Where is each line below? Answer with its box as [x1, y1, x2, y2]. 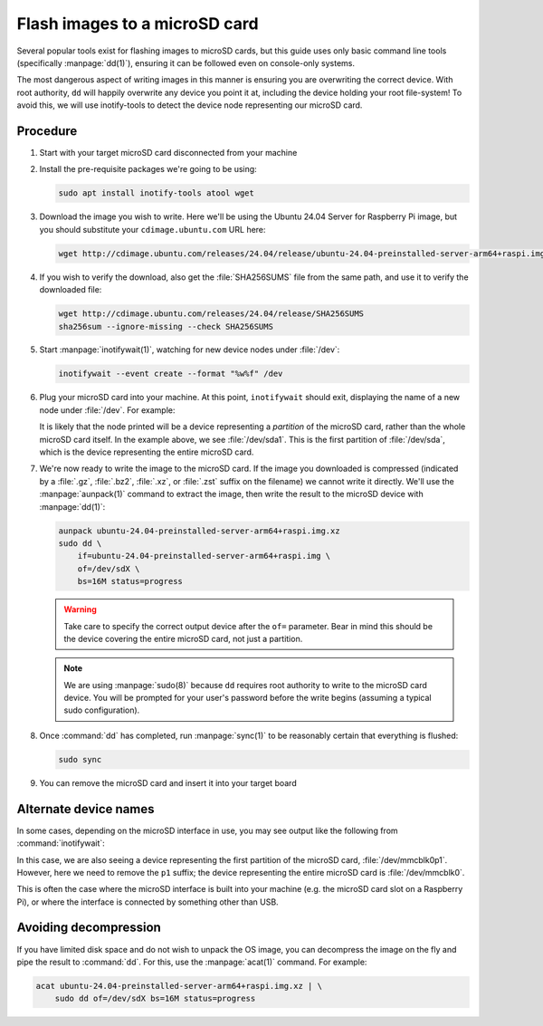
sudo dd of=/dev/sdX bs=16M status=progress [54, 993, 256, 1004]
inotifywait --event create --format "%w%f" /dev [58, 369, 283, 379]
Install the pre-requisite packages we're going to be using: [39, 164, 257, 175]
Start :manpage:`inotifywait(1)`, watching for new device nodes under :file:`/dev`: [39, 344, 340, 355]
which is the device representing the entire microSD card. [39, 446, 254, 457]
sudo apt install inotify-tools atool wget [58, 188, 255, 198]
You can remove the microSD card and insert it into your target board [39, 777, 298, 788]
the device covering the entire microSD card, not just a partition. [63, 633, 303, 644]
